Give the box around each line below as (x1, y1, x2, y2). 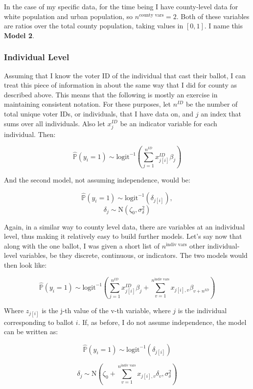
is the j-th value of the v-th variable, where (42, 305, 171, 316)
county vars (139, 12, 164, 18)
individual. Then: (4, 129, 56, 139)
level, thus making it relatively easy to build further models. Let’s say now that (4, 231, 242, 241)
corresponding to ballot (4, 317, 74, 327)
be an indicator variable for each (120, 118, 217, 128)
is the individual (178, 305, 227, 316)
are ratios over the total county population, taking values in (4, 21, 184, 31)
